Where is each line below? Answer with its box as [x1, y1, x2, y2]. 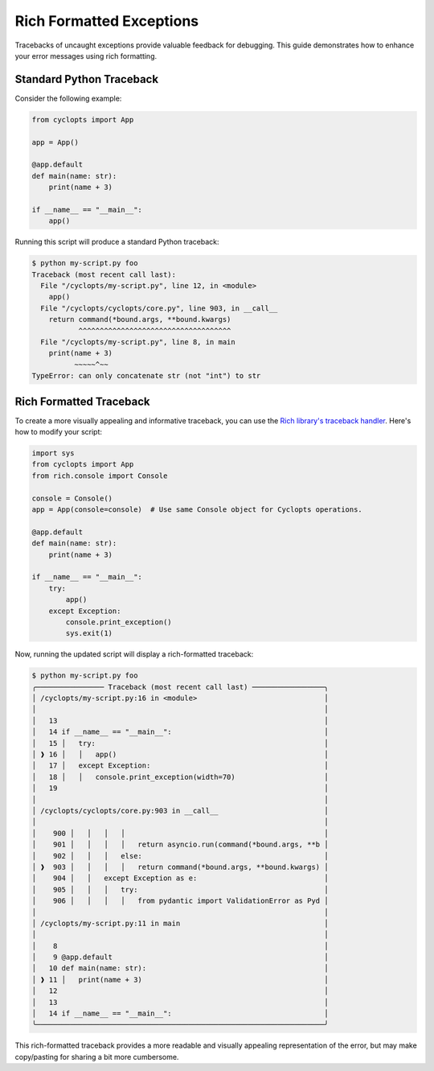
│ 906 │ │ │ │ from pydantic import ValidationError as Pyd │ [31, 896, 329, 905]
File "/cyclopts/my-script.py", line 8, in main [40, 338, 236, 347]
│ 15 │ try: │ [31, 739, 329, 748]
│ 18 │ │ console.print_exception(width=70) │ [31, 772, 329, 781]
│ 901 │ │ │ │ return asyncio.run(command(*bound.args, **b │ [31, 840, 329, 849]
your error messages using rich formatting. [14, 51, 157, 60]
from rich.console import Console [31, 471, 168, 480]
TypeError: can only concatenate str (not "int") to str [31, 371, 261, 381]
